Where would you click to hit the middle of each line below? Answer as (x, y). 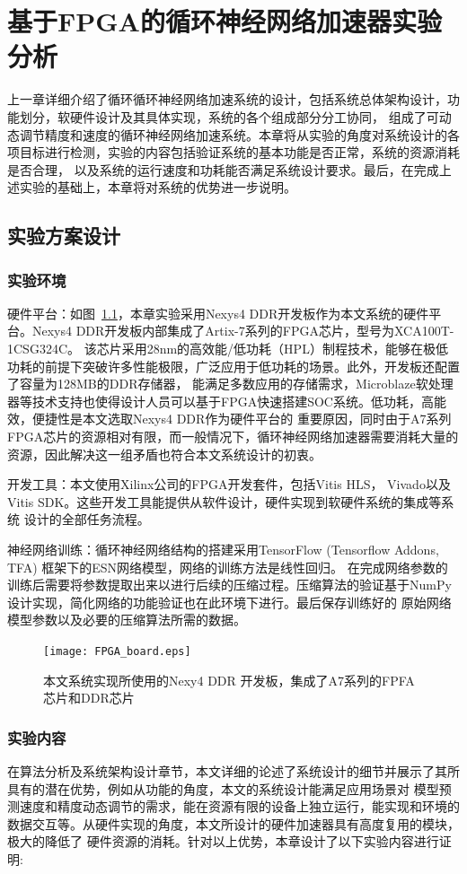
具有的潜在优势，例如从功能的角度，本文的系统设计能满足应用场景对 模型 (223, 788)
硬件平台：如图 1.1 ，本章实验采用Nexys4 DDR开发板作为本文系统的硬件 (218, 313)
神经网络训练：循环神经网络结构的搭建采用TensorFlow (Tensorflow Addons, (223, 549)
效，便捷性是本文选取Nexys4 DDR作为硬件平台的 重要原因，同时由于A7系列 (229, 419)
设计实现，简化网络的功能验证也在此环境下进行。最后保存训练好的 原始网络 (229, 602)
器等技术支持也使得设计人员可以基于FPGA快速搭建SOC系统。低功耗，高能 (227, 401)
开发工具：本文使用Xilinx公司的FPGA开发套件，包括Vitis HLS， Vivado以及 (229, 484)
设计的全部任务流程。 (87, 519)
